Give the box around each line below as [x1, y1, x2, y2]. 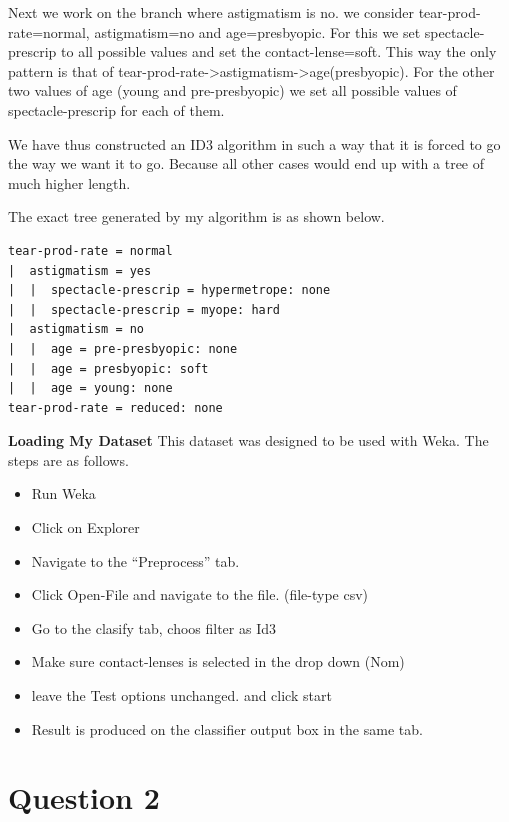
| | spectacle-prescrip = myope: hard [8, 302, 281, 317]
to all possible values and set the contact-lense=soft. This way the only [61, 41, 497, 62]
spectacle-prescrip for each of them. [8, 99, 225, 120]
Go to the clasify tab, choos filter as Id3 [31, 617, 276, 638]
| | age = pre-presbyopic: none [8, 341, 238, 356]
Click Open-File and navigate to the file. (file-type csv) [31, 584, 369, 605]
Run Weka [31, 483, 96, 504]
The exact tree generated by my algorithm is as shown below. [8, 206, 385, 227]
